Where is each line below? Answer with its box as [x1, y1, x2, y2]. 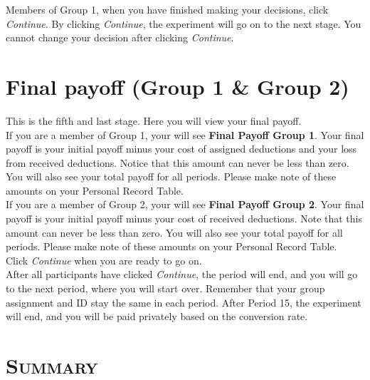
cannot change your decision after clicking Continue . [6, 30, 234, 45]
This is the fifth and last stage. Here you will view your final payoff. [6, 113, 302, 128]
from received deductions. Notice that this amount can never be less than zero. [6, 155, 349, 170]
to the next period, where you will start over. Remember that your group [6, 281, 325, 296]
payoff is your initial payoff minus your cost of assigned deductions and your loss [6, 141, 357, 156]
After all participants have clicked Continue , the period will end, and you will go [6, 267, 358, 282]
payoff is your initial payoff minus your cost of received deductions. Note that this [6, 211, 362, 226]
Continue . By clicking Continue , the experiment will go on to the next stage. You [6, 16, 361, 31]
